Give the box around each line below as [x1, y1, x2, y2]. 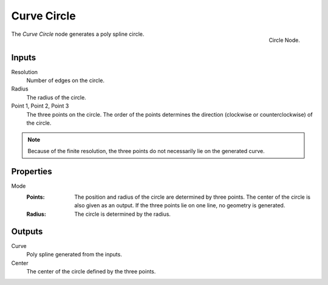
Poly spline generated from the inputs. [26, 251, 123, 258]
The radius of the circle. [26, 94, 86, 101]
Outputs [11, 226, 43, 236]
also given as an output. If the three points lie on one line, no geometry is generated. [74, 202, 285, 209]
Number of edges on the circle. [26, 77, 104, 84]
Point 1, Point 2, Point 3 [11, 102, 69, 109]
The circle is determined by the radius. [74, 210, 171, 218]
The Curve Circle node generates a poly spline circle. [11, 30, 145, 38]
